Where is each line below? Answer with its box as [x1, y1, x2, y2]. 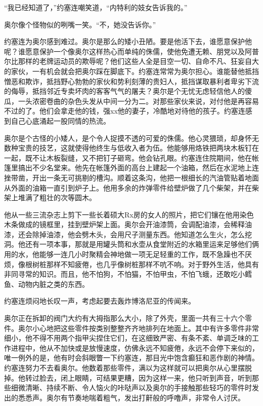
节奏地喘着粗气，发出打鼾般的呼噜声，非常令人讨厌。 [67, 392, 245, 402]
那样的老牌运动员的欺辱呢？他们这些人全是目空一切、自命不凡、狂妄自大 [18, 56, 259, 66]
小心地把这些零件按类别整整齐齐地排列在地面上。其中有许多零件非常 [32, 322, 259, 333]
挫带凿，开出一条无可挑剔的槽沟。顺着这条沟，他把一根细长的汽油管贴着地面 [4, 172, 259, 182]
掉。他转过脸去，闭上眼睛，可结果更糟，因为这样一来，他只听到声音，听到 [4, 372, 252, 383]
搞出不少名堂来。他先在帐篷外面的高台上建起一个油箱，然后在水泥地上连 [18, 162, 259, 173]
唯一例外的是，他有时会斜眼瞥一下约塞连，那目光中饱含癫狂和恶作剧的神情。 [4, 352, 259, 363]
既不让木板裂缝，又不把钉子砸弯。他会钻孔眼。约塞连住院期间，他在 [25, 152, 252, 163]
